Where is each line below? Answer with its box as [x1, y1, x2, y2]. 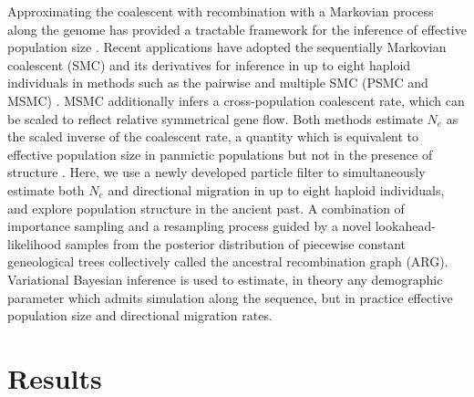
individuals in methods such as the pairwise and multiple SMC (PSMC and [7, 73, 428, 92]
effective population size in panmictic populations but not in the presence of [7, 144, 433, 163]
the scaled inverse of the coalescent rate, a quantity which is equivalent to [7, 127, 419, 146]
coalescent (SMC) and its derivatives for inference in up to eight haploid [7, 55, 411, 74]
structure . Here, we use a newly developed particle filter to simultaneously [7, 162, 426, 182]
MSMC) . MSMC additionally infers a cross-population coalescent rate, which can [7, 90, 465, 110]
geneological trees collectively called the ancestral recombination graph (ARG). [7, 252, 448, 271]
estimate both [7, 180, 85, 199]
